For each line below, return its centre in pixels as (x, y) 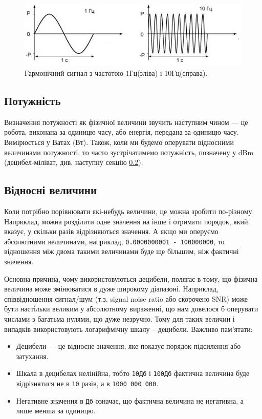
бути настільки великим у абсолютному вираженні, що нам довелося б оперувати (131, 309)
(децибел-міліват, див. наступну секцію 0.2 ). (74, 162)
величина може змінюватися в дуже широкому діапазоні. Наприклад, (111, 289)
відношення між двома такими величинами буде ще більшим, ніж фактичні (122, 251)
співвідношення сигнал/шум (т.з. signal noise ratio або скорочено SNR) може (126, 298)
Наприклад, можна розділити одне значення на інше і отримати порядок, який (126, 221)
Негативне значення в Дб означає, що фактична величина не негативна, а (130, 400)
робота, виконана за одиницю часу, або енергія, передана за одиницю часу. (122, 132)
